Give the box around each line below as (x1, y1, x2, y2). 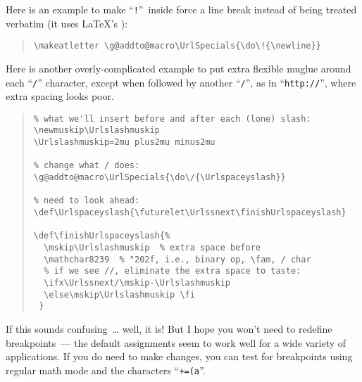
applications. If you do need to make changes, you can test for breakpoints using (6, 349, 353, 364)
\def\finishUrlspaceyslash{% (33, 231, 170, 241)
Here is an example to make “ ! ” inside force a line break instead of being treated (6, 2, 357, 16)
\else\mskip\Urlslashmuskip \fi (44, 289, 195, 300)
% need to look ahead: (33, 196, 140, 206)
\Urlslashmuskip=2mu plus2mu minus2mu (33, 137, 216, 148)
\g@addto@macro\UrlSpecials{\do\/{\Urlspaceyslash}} (33, 172, 286, 183)
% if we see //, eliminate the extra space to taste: (44, 266, 301, 276)
